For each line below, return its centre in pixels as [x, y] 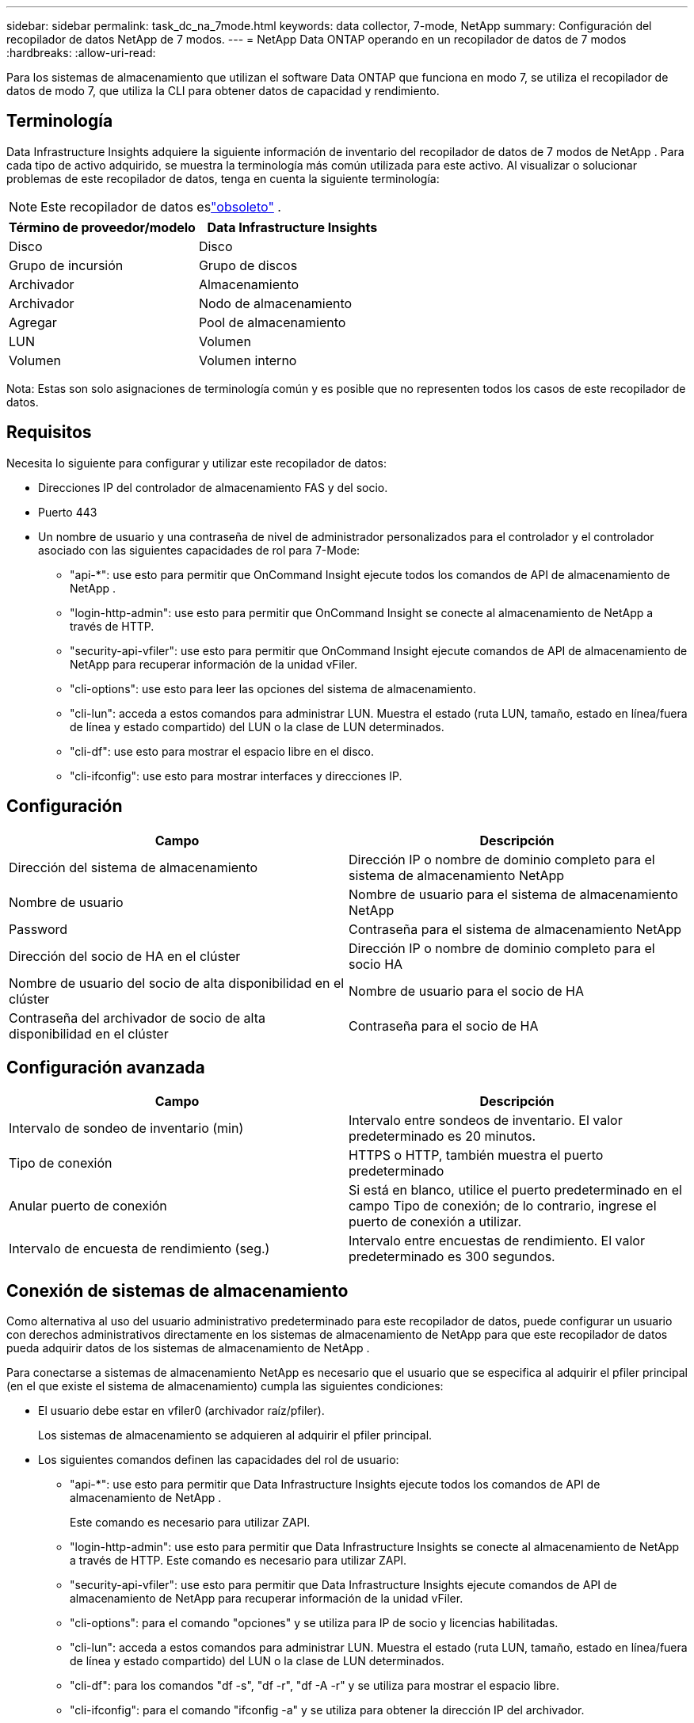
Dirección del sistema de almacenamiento [133, 867]
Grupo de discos [248, 265]
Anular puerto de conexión [88, 1206]
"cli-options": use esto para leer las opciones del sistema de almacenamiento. [273, 688]
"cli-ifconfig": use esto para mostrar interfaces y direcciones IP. [236, 776]
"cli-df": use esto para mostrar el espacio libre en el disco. [222, 751]
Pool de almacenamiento [272, 322]
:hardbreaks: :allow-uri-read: [81, 53]
